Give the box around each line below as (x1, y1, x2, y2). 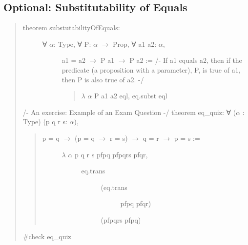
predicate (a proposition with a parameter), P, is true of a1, (62, 64, 241, 75)
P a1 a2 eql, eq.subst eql (94, 91, 167, 101)
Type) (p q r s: (22, 116, 67, 127)
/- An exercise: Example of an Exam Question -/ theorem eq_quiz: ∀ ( (22, 107, 236, 117)
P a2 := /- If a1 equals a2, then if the (129, 55, 242, 65)
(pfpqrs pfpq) (101, 214, 141, 225)
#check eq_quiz (22, 231, 71, 241)
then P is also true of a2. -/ (62, 74, 144, 84)
